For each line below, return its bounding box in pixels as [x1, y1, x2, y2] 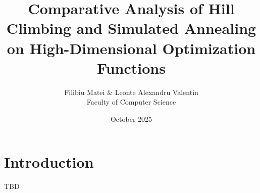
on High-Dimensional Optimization [7, 37, 256, 58]
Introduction [4, 152, 94, 172]
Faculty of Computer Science [86, 96, 176, 107]
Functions [97, 57, 166, 78]
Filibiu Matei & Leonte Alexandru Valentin [64, 86, 198, 97]
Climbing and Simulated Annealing [6, 18, 256, 38]
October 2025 [110, 113, 152, 124]
